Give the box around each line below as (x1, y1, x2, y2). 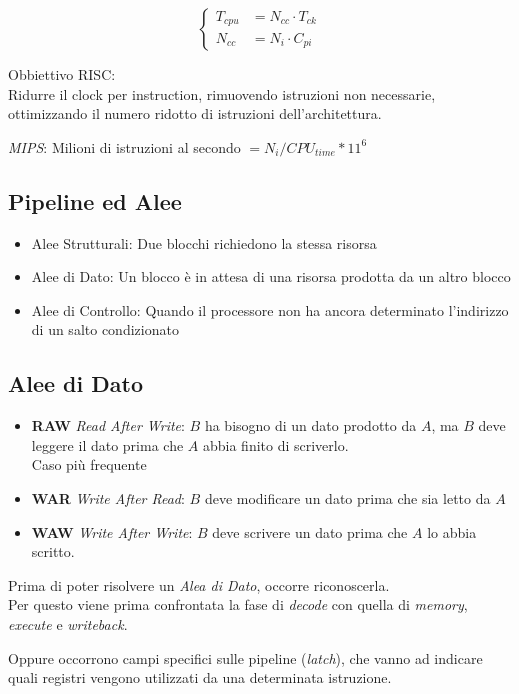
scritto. (31, 541, 75, 562)
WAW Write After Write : (31, 521, 193, 542)
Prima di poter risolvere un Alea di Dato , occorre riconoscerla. (8, 574, 390, 595)
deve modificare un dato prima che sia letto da (204, 487, 491, 508)
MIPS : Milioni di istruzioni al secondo (8, 136, 241, 157)
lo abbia (427, 521, 477, 542)
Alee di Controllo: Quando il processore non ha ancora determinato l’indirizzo (31, 299, 509, 320)
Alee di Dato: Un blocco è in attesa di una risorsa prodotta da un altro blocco (31, 266, 511, 287)
